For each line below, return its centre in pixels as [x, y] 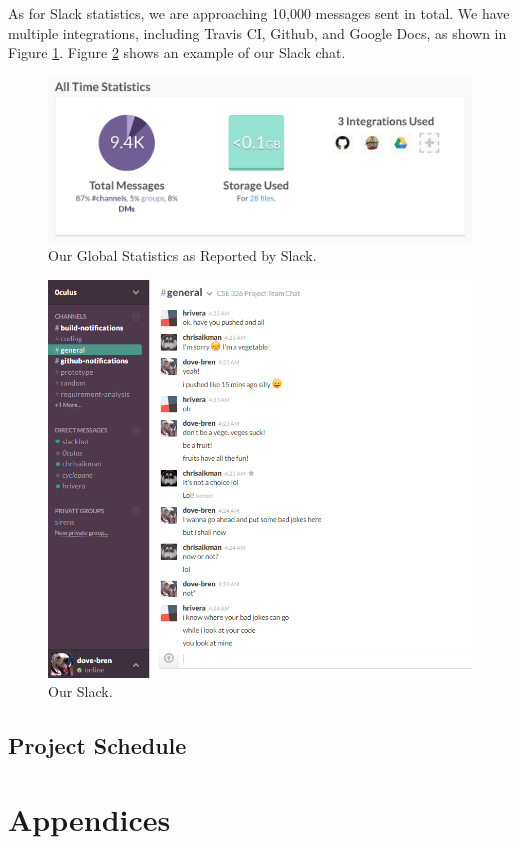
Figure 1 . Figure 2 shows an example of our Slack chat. [177, 52]
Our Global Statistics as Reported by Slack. [182, 255]
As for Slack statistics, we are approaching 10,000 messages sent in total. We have [259, 13]
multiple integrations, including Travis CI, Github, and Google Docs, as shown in [257, 32]
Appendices [89, 818]
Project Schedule [97, 745]
